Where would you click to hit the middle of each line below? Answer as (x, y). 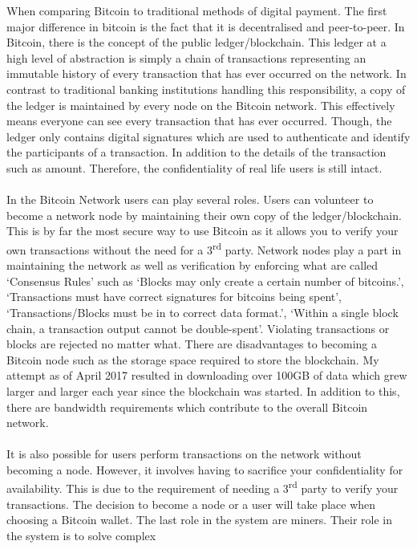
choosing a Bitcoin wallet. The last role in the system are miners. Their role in (199, 520)
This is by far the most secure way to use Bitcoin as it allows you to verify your (202, 231)
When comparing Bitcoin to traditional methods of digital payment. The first (197, 10)
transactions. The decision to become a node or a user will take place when (191, 504)
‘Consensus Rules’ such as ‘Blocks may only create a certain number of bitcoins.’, (205, 281)
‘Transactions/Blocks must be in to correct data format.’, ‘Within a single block (202, 312)
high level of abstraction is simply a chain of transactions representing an (186, 57)
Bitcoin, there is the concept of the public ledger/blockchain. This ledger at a (196, 42)
